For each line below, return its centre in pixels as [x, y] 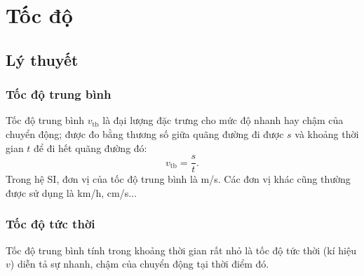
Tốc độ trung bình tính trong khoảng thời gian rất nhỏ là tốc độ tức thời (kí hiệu [181, 250]
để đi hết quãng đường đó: [90, 147]
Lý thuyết [42, 59]
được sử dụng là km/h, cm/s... [71, 192]
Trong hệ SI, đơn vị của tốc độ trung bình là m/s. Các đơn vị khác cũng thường [178, 179]
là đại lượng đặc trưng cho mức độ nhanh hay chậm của [223, 120]
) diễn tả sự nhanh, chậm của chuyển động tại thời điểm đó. [140, 264]
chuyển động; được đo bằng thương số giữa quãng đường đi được [145, 133]
